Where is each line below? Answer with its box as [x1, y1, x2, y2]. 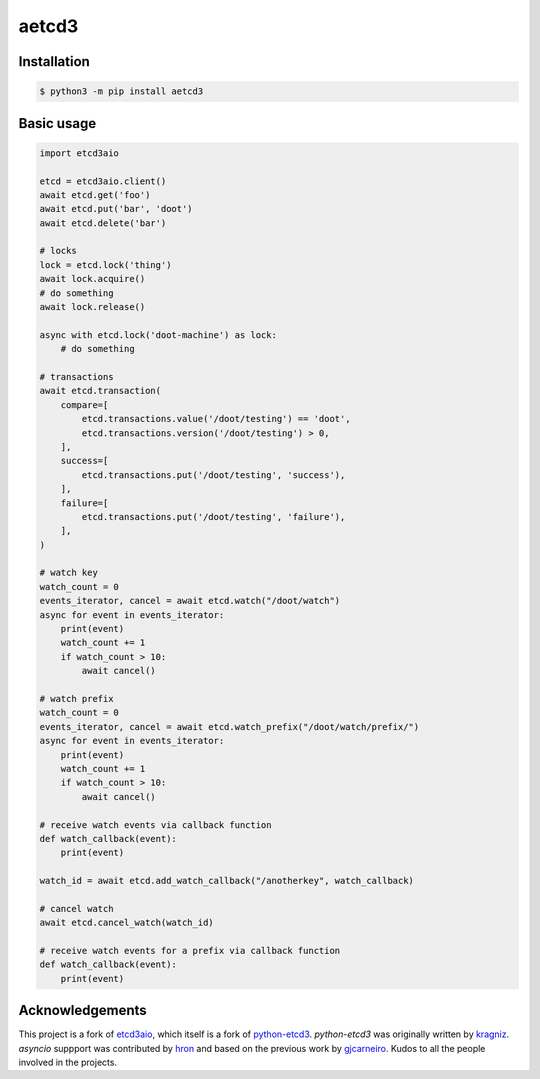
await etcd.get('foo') [39, 189, 151, 200]
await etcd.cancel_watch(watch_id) [39, 917, 214, 929]
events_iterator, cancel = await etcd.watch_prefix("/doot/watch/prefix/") [39, 721, 420, 732]
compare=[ [60, 399, 109, 410]
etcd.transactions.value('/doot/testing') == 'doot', [81, 413, 351, 425]
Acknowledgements [18, 1002, 147, 1019]
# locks [39, 245, 77, 257]
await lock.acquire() [39, 273, 146, 285]
